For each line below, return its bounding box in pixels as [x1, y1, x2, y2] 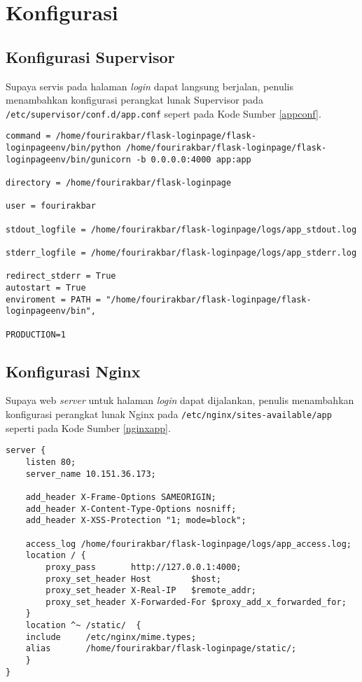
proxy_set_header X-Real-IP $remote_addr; [46, 585, 256, 596]
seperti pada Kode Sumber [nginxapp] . [6, 420, 171, 435]
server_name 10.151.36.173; [25, 468, 156, 479]
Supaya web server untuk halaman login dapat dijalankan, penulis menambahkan [6, 393, 354, 408]
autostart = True [6, 282, 86, 293]
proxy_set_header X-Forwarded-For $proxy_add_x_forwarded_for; [46, 597, 347, 607]
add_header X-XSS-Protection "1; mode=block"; [25, 515, 246, 526]
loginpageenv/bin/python [6, 143, 121, 153]
